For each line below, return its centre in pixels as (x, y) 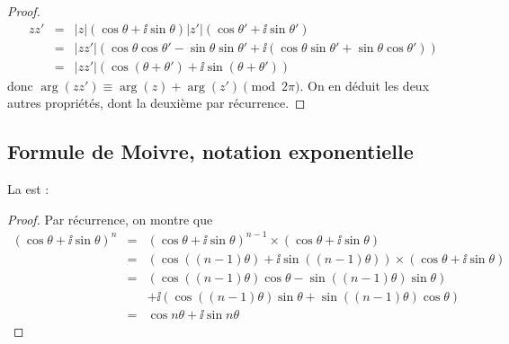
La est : (28, 189)
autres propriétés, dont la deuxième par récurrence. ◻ (156, 103)
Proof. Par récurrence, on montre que (110, 219)
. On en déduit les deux (365, 85)
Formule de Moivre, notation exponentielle (210, 151)
